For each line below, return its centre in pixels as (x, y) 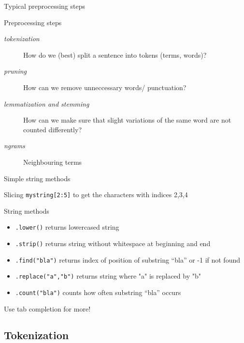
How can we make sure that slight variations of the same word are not (127, 120)
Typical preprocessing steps (44, 6)
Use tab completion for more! (47, 308)
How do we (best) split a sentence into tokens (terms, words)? (115, 55)
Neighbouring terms (53, 162)
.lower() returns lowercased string (67, 227)
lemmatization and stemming (47, 103)
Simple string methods (37, 178)
